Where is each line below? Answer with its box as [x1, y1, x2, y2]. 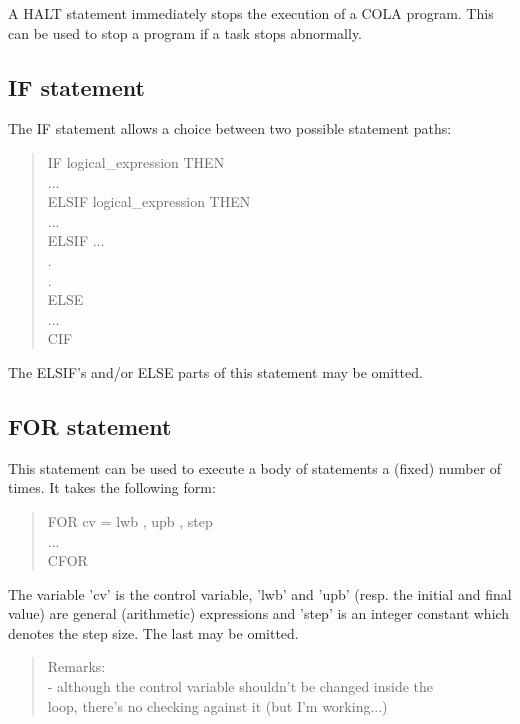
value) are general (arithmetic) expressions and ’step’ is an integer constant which [8, 603, 510, 624]
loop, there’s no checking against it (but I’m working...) [47, 695, 388, 716]
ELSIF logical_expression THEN [47, 191, 251, 212]
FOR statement [8, 410, 172, 441]
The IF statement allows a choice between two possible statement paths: [8, 118, 452, 139]
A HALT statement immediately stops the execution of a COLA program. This [8, 3, 494, 23]
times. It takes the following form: [8, 477, 216, 498]
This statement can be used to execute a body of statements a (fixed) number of [8, 457, 502, 478]
